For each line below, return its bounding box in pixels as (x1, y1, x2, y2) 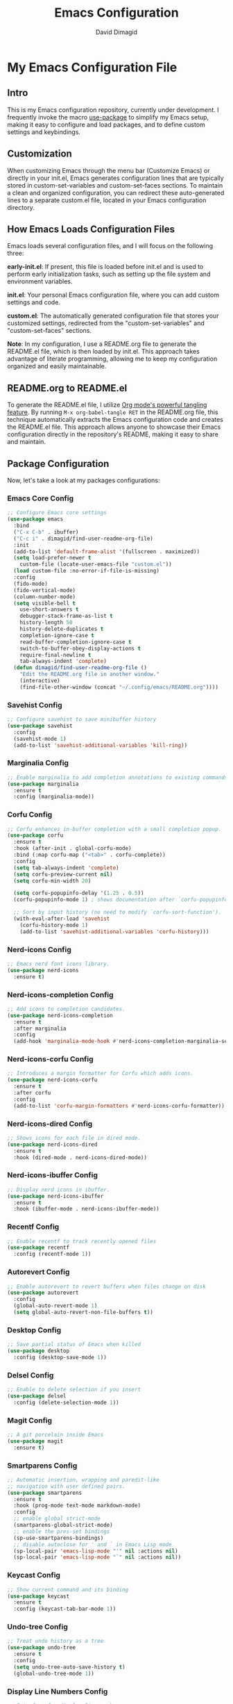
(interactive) (19, 678, 60, 685)
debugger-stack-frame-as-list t (19, 613, 113, 620)
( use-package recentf (7, 1244, 70, 1252)
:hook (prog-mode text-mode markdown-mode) (13, 1502, 141, 1509)
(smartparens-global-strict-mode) (13, 1522, 113, 1529)
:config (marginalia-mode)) (13, 794, 95, 801)
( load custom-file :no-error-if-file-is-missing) (13, 568, 159, 575)
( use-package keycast (7, 1593, 70, 1600)
